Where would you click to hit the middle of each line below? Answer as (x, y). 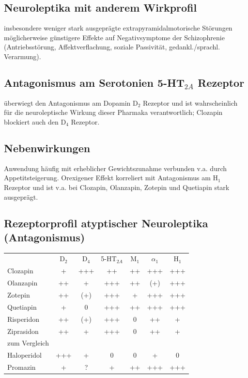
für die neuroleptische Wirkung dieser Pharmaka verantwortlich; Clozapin (113, 112)
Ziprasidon (23, 331)
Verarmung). (23, 56)
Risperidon (23, 319)
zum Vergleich (28, 343)
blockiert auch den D (35, 121)
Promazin (22, 367)
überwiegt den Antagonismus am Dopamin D (71, 102)
